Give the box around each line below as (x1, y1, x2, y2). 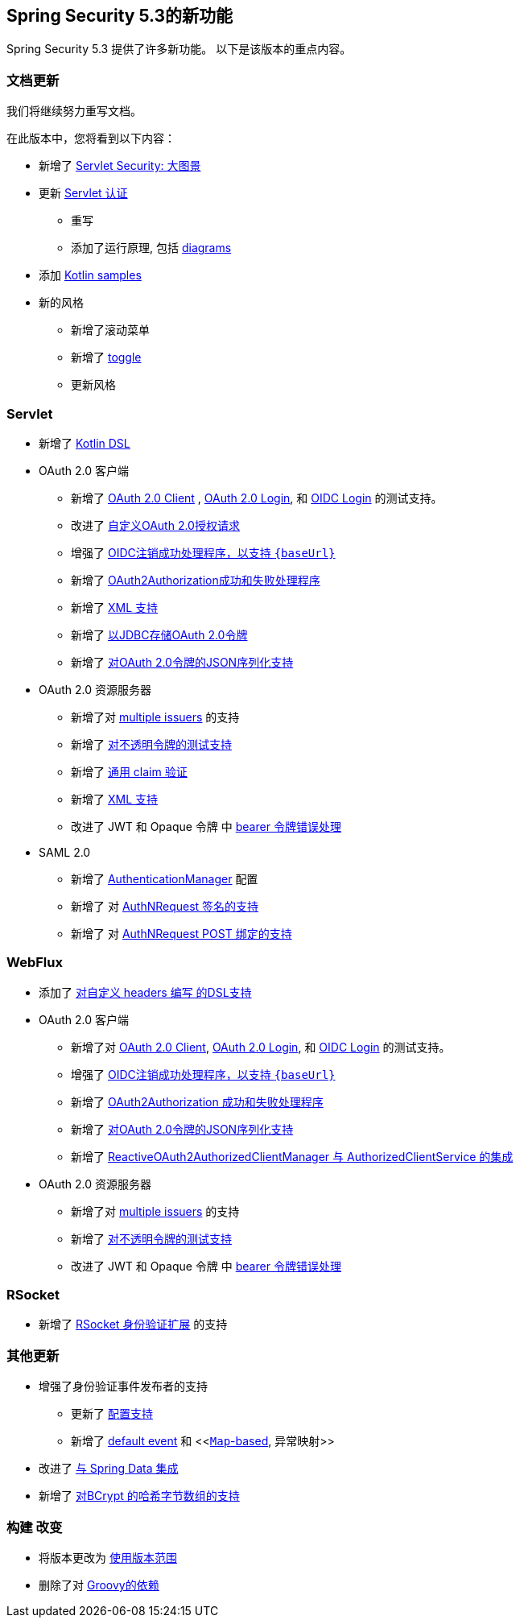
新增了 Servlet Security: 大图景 (39, 159, 201, 173)
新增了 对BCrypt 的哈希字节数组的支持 (39, 1489, 240, 1503)
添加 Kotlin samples (39, 268, 142, 283)
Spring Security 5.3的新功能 (6, 6, 233, 26)
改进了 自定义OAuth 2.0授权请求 (71, 518, 240, 532)
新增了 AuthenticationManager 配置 (71, 871, 258, 886)
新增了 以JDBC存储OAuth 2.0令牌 (71, 627, 248, 642)
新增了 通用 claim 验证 (71, 764, 188, 779)
